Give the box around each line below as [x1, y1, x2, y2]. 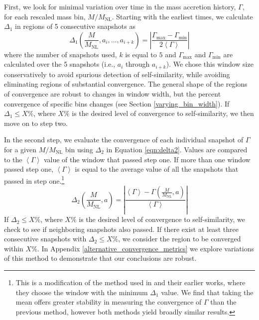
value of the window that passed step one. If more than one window [43, 154, 251, 164]
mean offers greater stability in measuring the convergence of [15, 297, 202, 307]
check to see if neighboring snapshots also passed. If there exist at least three [4, 223, 239, 234]
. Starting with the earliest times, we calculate [112, 11, 253, 21]
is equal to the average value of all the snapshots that [75, 164, 239, 174]
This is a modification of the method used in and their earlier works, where [15, 277, 246, 288]
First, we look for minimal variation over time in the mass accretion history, [4, 1, 236, 11]
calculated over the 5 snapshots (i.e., [4, 59, 116, 69]
